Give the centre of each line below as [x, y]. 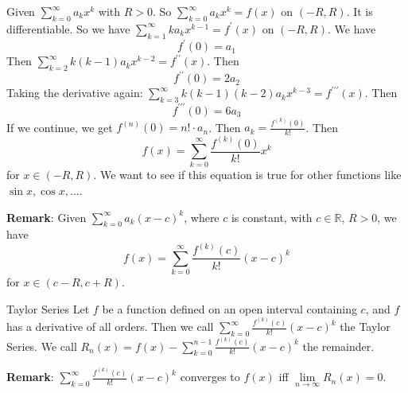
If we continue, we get [60, 127]
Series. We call [42, 346]
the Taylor [365, 327]
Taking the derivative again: [75, 93]
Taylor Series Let [48, 308]
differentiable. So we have [68, 28]
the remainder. [338, 346]
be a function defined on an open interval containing [229, 308]
